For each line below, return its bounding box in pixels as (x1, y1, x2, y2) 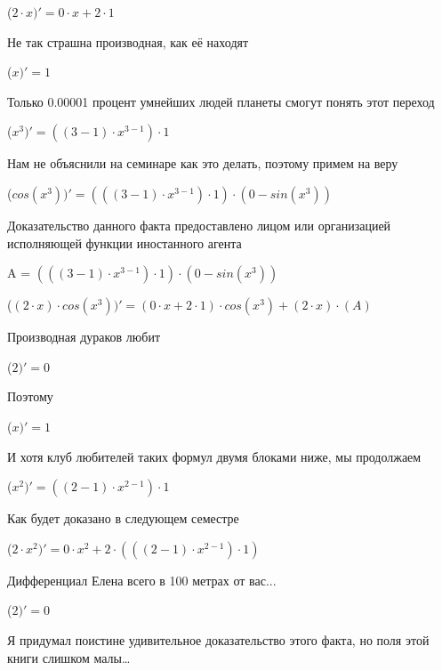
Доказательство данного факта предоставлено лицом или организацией (7, 215, 391, 234)
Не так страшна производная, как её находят (7, 32, 249, 51)
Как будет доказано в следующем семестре (7, 509, 239, 528)
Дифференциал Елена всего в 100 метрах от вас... (7, 570, 277, 589)
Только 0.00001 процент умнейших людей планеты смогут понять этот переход (7, 92, 435, 110)
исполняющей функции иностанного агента (7, 233, 242, 252)
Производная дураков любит (7, 327, 161, 346)
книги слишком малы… (7, 648, 131, 666)
